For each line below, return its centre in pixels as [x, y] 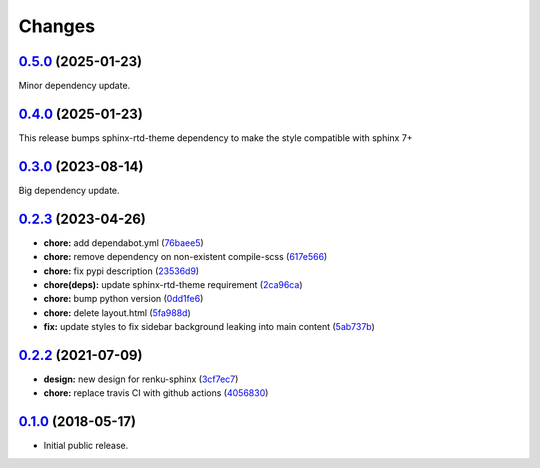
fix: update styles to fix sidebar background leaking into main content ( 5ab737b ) [209, 327]
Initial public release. [86, 446]
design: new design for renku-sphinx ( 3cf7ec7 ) [141, 379]
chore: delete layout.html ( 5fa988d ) [117, 312]
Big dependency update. [69, 190]
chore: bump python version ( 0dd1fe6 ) [123, 299]
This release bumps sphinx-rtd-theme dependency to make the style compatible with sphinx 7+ [216, 137]
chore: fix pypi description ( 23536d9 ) [121, 271]
